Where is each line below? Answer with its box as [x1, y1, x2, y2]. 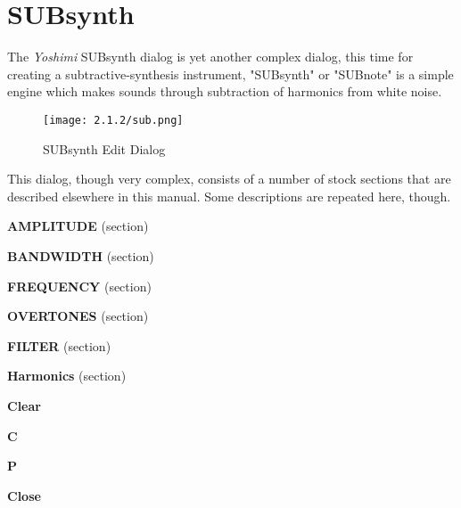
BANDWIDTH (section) [7, 246, 154, 265]
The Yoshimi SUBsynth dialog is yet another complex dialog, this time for [7, 47, 414, 66]
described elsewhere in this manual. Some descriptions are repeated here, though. [7, 186, 451, 205]
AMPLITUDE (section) [7, 217, 149, 235]
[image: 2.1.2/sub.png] [43, 113, 184, 127]
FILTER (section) [7, 336, 111, 355]
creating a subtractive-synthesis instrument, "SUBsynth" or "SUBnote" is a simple [7, 64, 454, 83]
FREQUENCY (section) [7, 276, 152, 295]
